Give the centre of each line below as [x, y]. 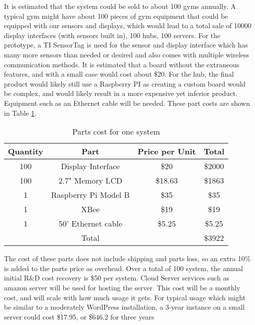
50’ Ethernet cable [90, 224]
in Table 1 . [20, 113]
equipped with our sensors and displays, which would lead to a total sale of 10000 [128, 25]
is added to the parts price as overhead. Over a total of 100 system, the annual [124, 268]
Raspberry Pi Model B [90, 195]
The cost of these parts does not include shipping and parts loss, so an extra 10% [127, 258]
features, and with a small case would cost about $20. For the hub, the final [119, 74]
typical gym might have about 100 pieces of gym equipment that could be [116, 16]
